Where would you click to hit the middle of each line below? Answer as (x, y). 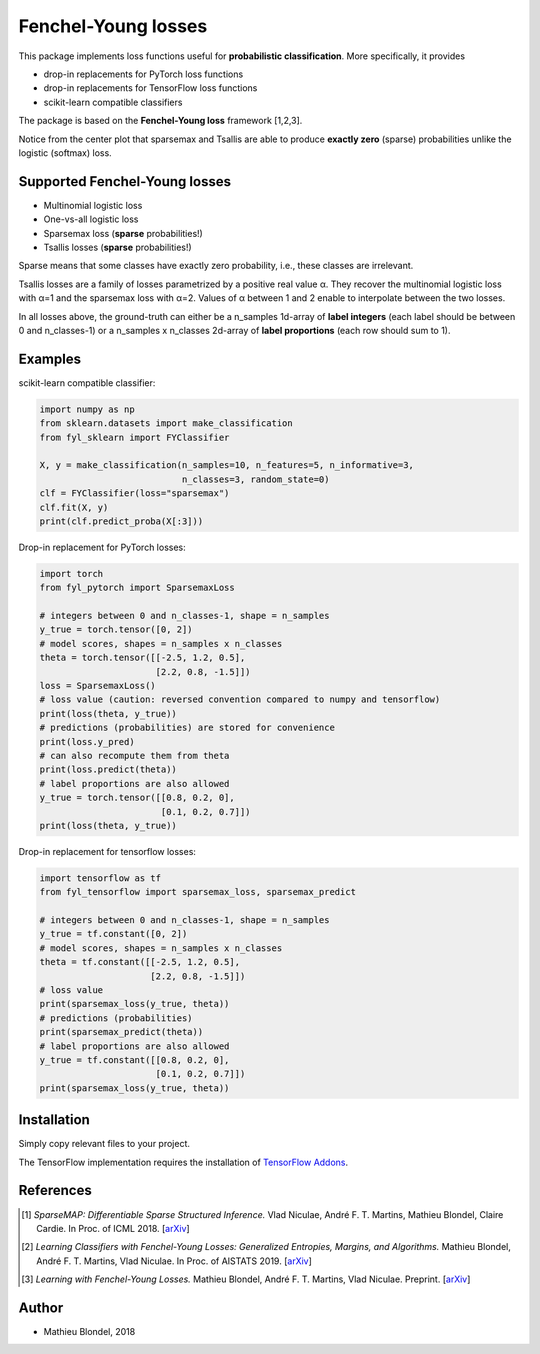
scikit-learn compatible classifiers (113, 102)
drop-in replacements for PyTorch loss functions (143, 74)
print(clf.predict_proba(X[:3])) (121, 521)
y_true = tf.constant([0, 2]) (113, 934)
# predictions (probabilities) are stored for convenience (187, 728)
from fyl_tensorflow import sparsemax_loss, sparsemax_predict (198, 892)
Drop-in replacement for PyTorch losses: (102, 547)
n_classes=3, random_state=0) (255, 479)
